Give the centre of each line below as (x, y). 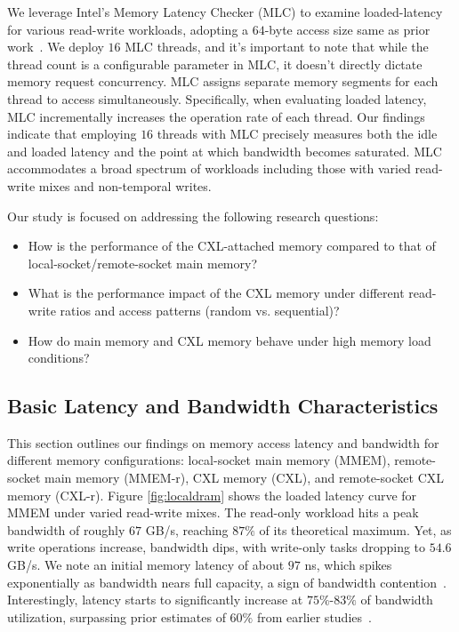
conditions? (59, 358)
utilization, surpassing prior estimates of (117, 616)
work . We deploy (56, 47)
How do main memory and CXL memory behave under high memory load (229, 340)
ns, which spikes (348, 565)
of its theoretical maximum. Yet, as (355, 529)
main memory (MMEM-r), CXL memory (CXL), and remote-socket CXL (245, 478)
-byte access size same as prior (347, 29)
